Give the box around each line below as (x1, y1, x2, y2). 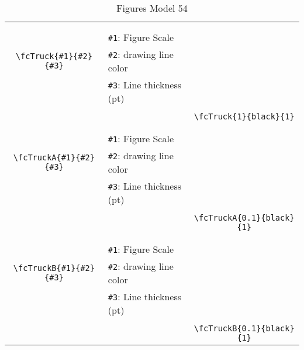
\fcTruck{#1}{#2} (15, 52, 92, 61)
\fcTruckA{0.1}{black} (194, 213, 295, 222)
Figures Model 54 (116, 1, 188, 15)
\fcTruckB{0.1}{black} (194, 324, 295, 333)
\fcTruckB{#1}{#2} (13, 263, 95, 273)
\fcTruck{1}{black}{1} (194, 112, 295, 121)
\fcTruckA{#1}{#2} (13, 153, 95, 162)
